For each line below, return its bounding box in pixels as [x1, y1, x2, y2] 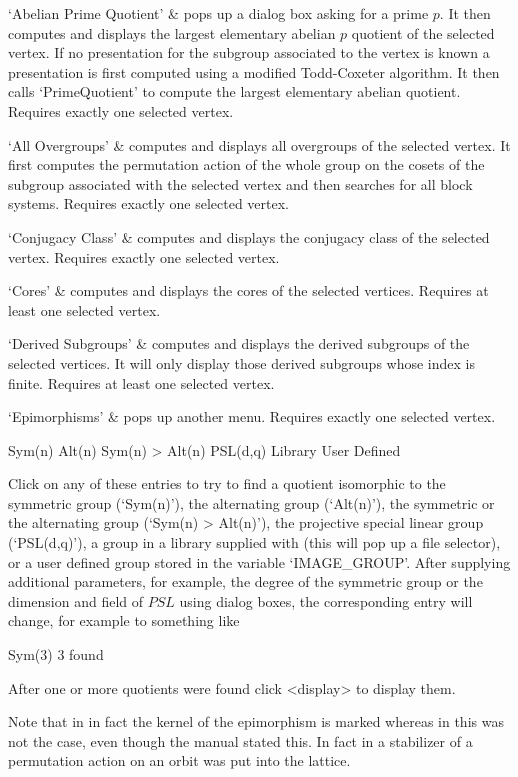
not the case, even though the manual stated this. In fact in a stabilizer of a [8, 730, 473, 751]
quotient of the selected [351, 22, 495, 43]
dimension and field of [8, 590, 144, 611]
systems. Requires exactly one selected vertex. [8, 193, 289, 214]
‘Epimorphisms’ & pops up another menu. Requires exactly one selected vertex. [8, 406, 496, 427]
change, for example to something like [8, 610, 240, 631]
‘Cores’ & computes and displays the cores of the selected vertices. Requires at [8, 280, 489, 301]
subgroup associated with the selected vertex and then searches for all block [8, 173, 473, 194]
